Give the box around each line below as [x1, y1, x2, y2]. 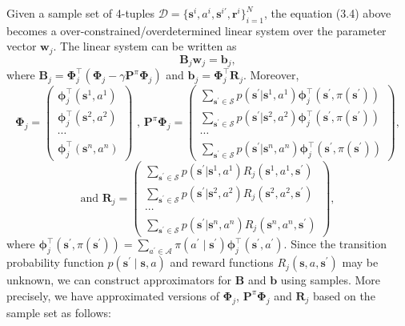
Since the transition [291, 235, 387, 252]
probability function [6, 254, 104, 271]
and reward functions [170, 254, 274, 271]
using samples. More [280, 272, 381, 288]
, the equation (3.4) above [263, 5, 391, 21]
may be [342, 254, 379, 271]
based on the [312, 287, 375, 304]
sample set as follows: [6, 304, 111, 320]
